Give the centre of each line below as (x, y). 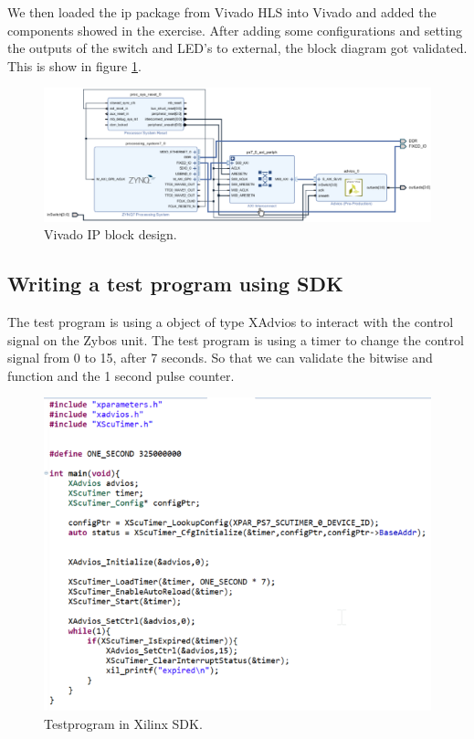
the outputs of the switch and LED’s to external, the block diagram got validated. (237, 48)
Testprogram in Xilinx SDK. (123, 724)
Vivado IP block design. (111, 234)
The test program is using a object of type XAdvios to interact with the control (231, 321)
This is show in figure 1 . (74, 65)
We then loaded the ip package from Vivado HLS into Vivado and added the (222, 12)
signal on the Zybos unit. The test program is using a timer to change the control (236, 339)
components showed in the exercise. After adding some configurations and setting (235, 30)
